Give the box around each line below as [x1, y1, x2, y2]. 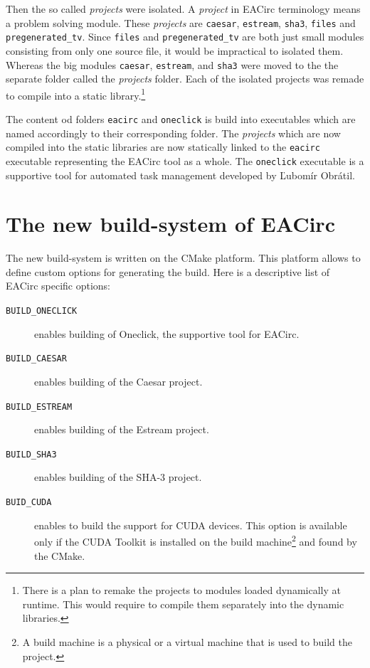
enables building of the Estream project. [34, 422, 209, 437]
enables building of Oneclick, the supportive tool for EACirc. [34, 326, 300, 341]
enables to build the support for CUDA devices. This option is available [34, 517, 347, 532]
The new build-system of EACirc [6, 209, 335, 238]
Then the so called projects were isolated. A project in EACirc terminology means [6, 1, 361, 16]
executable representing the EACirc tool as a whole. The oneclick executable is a [6, 153, 364, 168]
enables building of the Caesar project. [34, 373, 203, 388]
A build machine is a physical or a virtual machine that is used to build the [22, 634, 352, 649]
